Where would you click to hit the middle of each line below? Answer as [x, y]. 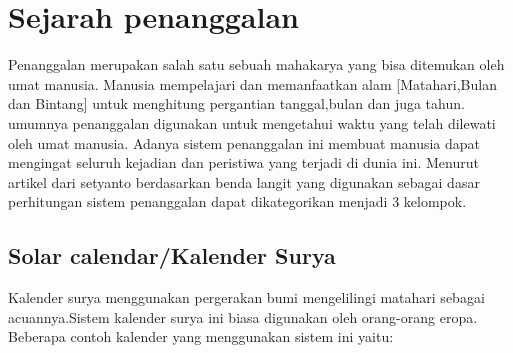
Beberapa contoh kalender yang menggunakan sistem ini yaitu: [201, 336]
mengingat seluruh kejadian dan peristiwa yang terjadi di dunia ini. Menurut [243, 162]
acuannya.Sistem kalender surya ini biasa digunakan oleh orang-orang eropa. [243, 316]
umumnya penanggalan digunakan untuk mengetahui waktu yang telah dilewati [252, 122]
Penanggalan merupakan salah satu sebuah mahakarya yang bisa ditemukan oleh [256, 64]
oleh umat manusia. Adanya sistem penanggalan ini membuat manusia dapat [244, 142]
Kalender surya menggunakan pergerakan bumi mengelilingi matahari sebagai [246, 297]
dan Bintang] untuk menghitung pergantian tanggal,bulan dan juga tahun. [236, 103]
